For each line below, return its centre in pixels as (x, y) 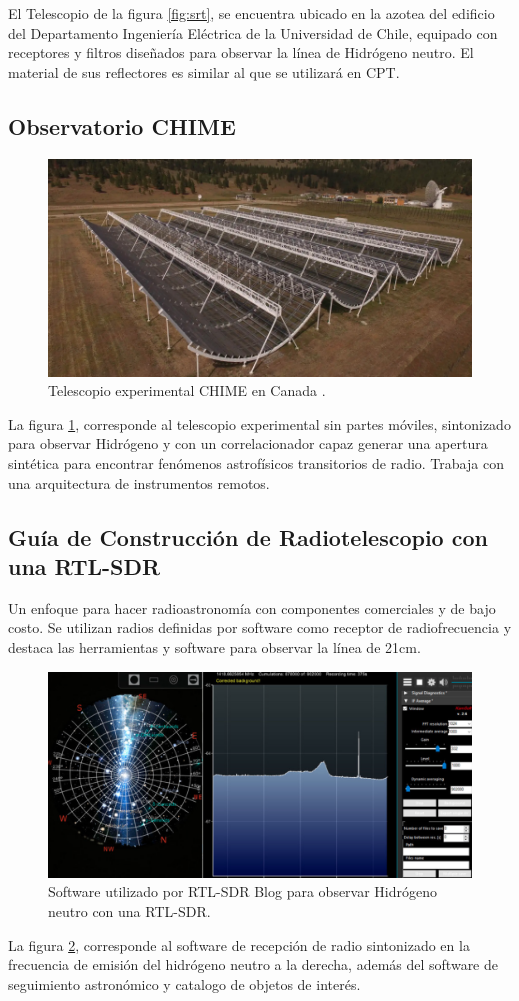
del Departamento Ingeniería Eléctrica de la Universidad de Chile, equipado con (253, 32)
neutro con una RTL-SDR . (129, 910)
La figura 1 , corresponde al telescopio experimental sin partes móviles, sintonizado (259, 423)
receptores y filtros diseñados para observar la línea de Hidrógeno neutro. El (241, 52)
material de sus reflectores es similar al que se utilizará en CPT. (204, 71)
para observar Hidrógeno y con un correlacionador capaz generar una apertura (248, 443)
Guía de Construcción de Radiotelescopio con (248, 536)
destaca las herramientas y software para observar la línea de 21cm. (214, 647)
